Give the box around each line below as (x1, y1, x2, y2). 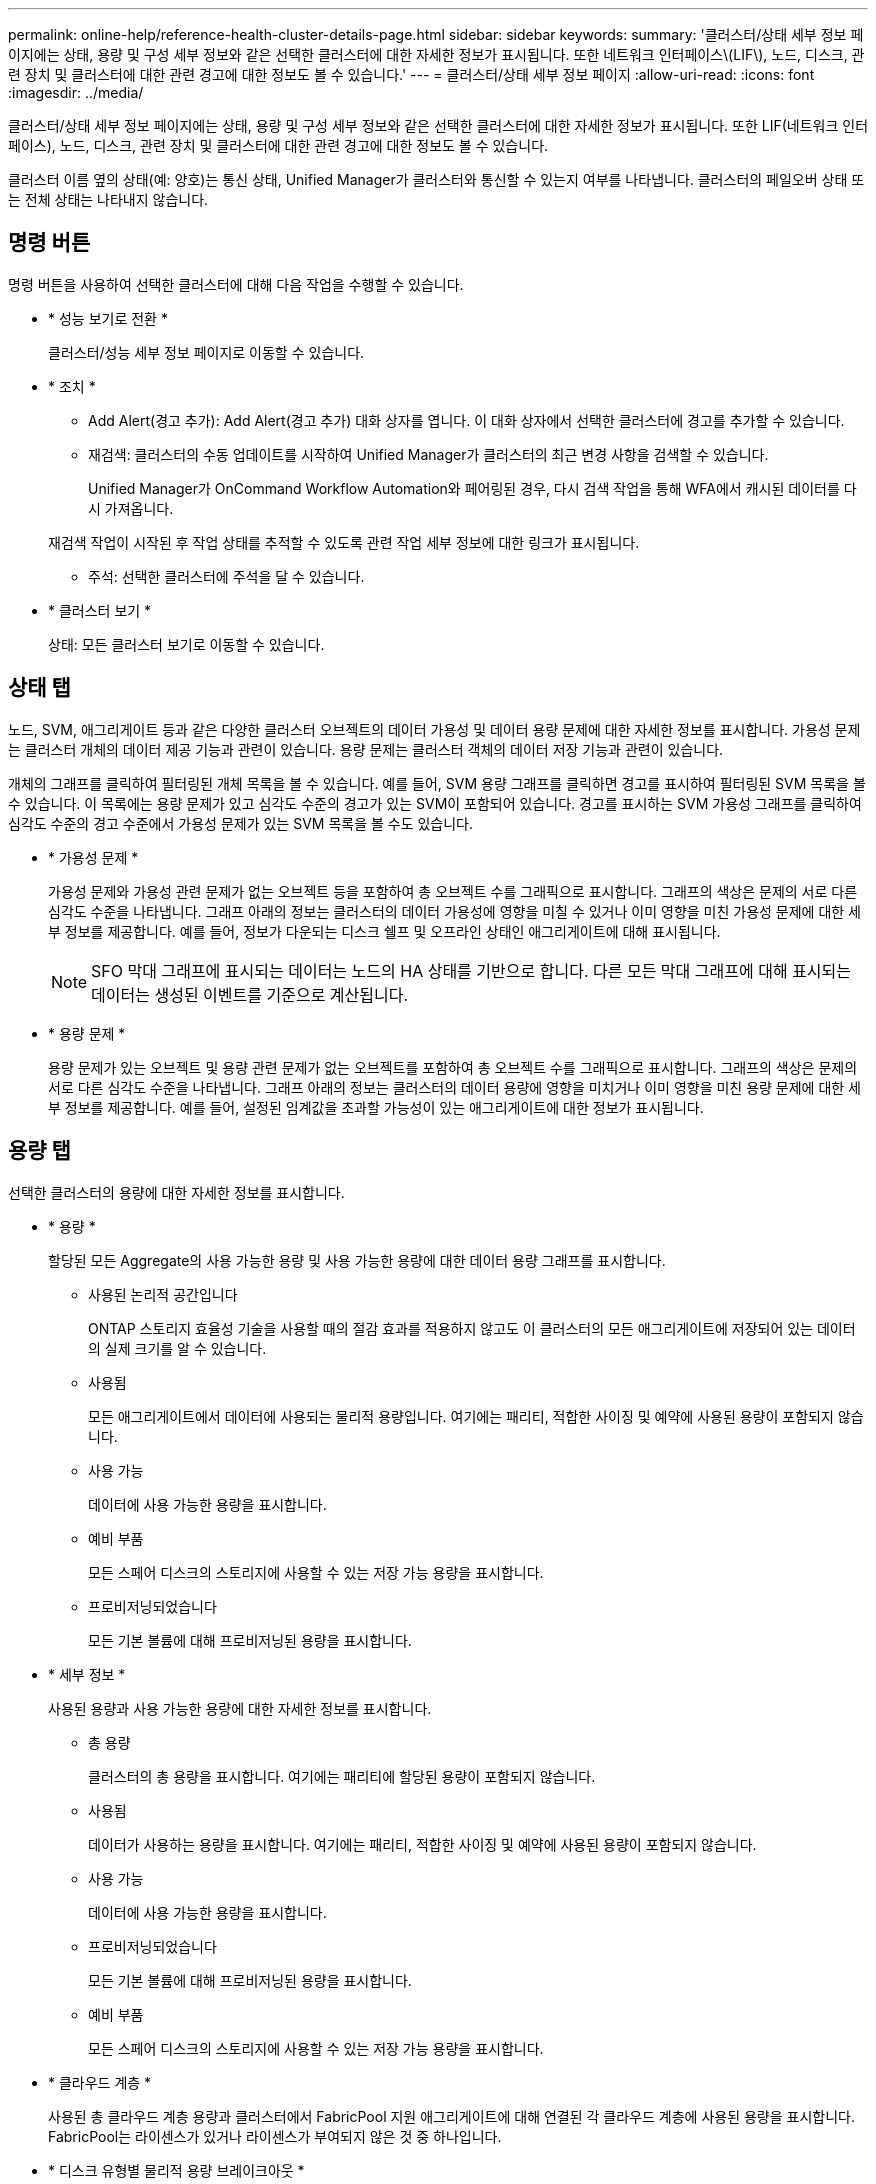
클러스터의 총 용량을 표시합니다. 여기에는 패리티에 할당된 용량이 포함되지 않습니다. (88, 1767, 596, 1785)
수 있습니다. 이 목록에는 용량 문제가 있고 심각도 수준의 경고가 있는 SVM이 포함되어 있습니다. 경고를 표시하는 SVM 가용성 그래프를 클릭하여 (8, 794, 862, 812)
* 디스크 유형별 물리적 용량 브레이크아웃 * (48, 2161, 305, 2179)
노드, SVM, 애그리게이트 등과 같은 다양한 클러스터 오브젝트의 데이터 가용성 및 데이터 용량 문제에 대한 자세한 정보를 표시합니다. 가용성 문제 (8, 720, 861, 738)
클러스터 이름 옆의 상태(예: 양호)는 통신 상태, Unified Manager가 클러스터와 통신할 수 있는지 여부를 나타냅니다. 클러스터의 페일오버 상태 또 (8, 171, 865, 188)
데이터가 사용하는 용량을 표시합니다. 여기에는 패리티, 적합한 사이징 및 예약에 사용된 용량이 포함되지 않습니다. (88, 1835, 757, 1853)
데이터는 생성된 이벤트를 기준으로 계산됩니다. (91, 984, 409, 1005)
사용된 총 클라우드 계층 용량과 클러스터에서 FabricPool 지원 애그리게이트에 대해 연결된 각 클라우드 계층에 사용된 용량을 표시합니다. (48, 2107, 855, 2125)
